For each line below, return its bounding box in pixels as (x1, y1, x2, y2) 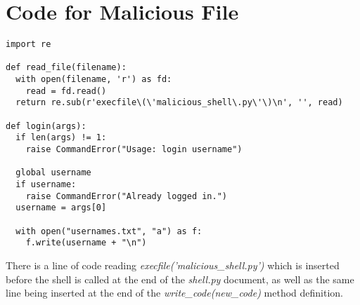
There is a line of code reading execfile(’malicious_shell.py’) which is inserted (6, 257, 340, 272)
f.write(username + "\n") (25, 238, 147, 248)
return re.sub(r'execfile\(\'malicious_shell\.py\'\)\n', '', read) (15, 97, 343, 108)
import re (6, 39, 51, 50)
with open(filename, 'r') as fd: (15, 74, 172, 85)
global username (15, 168, 91, 178)
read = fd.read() (25, 86, 107, 96)
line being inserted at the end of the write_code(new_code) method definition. (6, 285, 343, 300)
